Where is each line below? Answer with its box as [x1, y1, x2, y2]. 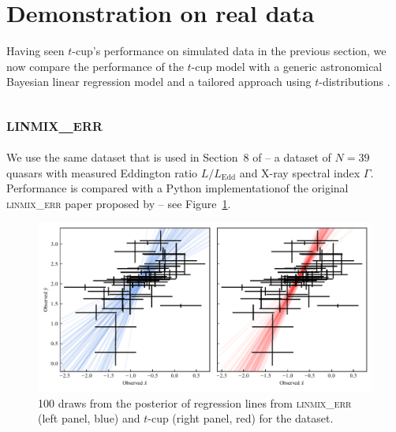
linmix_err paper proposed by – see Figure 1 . [6, 195, 231, 211]
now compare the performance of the [6, 58, 184, 74]
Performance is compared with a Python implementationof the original [6, 180, 349, 196]
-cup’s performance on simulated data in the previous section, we [72, 43, 387, 59]
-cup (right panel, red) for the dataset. [148, 410, 334, 426]
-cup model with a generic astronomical [191, 58, 383, 74]
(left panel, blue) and [38, 410, 140, 426]
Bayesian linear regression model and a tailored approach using [6, 73, 312, 90]
